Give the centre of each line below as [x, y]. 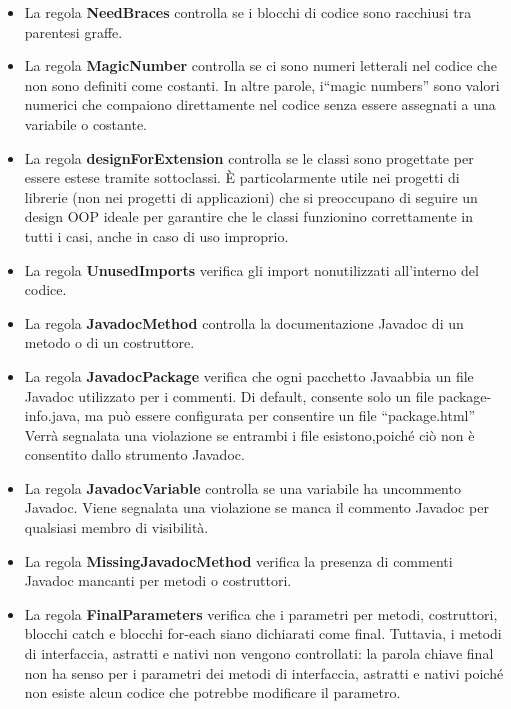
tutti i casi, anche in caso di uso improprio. [156, 235]
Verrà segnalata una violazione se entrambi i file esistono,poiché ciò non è [249, 434]
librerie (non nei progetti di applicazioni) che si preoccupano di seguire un [251, 196]
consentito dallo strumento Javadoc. [134, 454]
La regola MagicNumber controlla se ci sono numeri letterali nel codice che [260, 65]
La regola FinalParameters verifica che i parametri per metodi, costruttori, [261, 613]
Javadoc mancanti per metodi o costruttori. [158, 580]
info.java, [52, 415]
